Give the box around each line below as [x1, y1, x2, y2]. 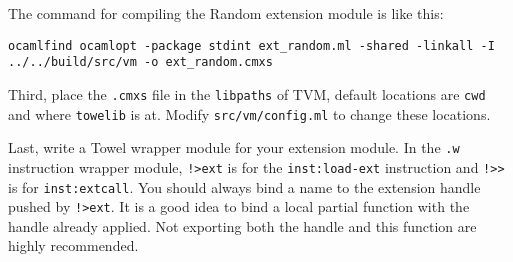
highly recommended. [8, 235, 139, 256]
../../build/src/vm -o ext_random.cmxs [8, 55, 273, 70]
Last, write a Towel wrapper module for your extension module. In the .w [8, 137, 460, 158]
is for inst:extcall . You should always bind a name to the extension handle [8, 176, 481, 197]
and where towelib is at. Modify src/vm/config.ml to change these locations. [8, 103, 491, 124]
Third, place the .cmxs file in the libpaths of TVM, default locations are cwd [8, 83, 486, 104]
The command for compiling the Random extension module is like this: [8, 3, 444, 23]
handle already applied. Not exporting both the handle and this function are [8, 215, 477, 236]
